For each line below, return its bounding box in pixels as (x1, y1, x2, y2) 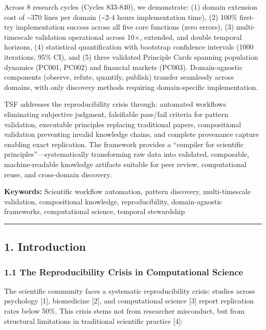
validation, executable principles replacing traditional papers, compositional (4, 119, 241, 129)
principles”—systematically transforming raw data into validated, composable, (4, 149, 249, 159)
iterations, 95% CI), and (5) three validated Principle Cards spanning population (4, 51, 258, 62)
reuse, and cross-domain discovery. (4, 169, 112, 179)
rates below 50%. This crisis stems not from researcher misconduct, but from (4, 305, 245, 316)
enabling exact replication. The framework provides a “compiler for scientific (4, 138, 244, 149)
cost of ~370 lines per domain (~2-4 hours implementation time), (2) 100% (4, 11, 237, 22)
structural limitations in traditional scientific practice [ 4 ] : (4, 315, 183, 326)
